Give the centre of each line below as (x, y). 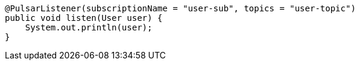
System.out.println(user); (89, 27)
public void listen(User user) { (84, 18)
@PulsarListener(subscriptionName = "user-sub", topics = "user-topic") (180, 8)
